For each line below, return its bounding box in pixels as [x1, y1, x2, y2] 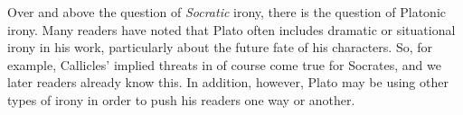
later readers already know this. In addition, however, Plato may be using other [7, 73, 449, 92]
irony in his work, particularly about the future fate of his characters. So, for [7, 38, 432, 57]
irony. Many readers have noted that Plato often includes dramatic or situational [7, 20, 456, 39]
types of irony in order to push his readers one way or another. [7, 90, 355, 109]
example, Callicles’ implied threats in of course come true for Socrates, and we [7, 55, 441, 74]
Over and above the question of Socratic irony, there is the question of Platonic [7, 3, 446, 21]
